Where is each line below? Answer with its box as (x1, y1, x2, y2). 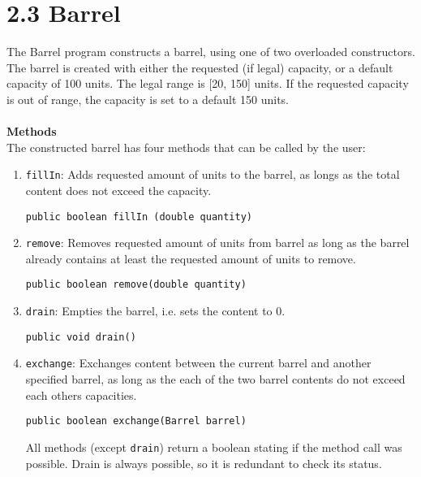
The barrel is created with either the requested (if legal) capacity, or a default (6, 59, 393, 76)
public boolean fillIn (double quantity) (25, 210, 252, 223)
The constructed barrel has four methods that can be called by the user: (6, 138, 366, 155)
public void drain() (25, 331, 136, 343)
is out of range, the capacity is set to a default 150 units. (6, 90, 289, 107)
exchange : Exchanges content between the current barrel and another (25, 354, 372, 371)
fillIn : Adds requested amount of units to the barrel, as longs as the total (25, 166, 400, 183)
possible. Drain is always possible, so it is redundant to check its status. (25, 454, 382, 471)
